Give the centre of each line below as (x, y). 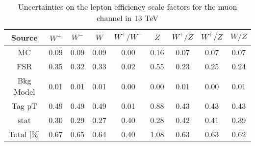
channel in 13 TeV (127, 18)
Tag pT (24, 106)
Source (24, 37)
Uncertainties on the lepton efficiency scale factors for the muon (127, 7)
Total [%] (24, 134)
